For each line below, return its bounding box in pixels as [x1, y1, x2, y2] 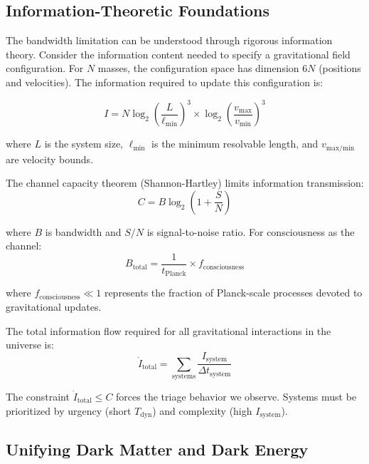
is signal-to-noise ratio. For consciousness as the [146, 224, 355, 239]
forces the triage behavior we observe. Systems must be [116, 389, 357, 404]
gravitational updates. [6, 299, 102, 314]
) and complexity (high [152, 403, 252, 418]
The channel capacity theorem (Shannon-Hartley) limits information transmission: [6, 175, 364, 190]
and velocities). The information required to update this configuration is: [6, 74, 323, 89]
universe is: [6, 337, 54, 352]
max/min [326, 144, 355, 152]
